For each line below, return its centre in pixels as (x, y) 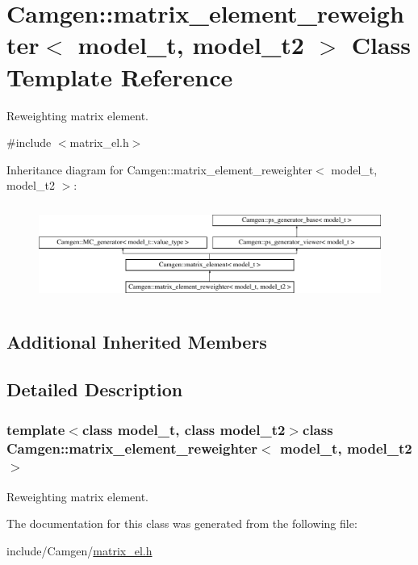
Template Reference (120, 76)
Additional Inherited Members (137, 342)
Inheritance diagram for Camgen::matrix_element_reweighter (160, 169)
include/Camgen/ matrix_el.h (79, 550)
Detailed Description (95, 389)
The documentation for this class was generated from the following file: (182, 523)
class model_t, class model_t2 (184, 429)
